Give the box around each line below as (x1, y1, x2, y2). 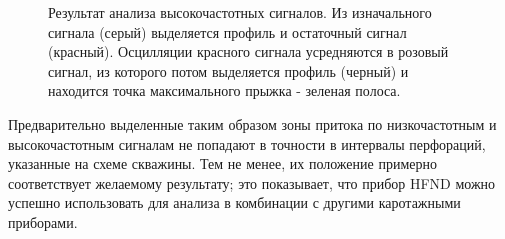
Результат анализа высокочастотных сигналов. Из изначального (48, 2, 432, 22)
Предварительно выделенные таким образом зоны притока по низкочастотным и (8, 113, 497, 134)
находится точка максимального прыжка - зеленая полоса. (48, 80, 401, 101)
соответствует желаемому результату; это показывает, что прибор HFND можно (8, 172, 496, 193)
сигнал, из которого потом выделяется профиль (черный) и (48, 60, 409, 81)
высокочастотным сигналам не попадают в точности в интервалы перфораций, (8, 133, 486, 154)
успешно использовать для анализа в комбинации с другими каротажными (8, 192, 461, 213)
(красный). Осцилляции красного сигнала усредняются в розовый (48, 41, 449, 62)
